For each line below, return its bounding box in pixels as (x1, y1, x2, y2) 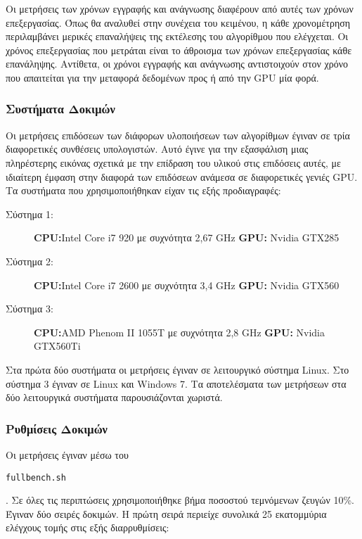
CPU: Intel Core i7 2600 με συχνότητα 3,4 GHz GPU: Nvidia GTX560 (34, 277, 340, 292)
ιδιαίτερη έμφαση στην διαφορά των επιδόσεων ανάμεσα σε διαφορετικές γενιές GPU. (6, 169, 358, 184)
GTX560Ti (34, 338, 81, 353)
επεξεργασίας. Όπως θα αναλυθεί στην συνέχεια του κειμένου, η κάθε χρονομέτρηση (6, 15, 351, 30)
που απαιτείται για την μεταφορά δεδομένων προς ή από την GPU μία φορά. (6, 70, 319, 84)
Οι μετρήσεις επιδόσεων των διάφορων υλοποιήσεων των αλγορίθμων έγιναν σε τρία (6, 127, 350, 142)
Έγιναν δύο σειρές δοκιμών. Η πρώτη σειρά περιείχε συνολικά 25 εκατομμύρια (6, 506, 327, 521)
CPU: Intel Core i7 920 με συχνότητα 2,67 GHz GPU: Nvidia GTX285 (34, 230, 340, 245)
